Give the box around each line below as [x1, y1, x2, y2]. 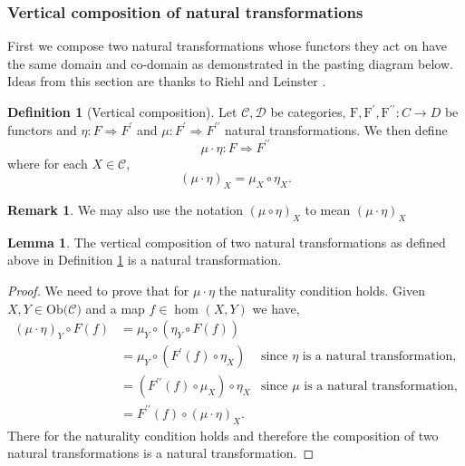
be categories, [270, 102, 346, 121]
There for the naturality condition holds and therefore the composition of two [7, 425, 439, 444]
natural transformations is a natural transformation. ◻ [7, 443, 315, 462]
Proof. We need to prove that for [7, 281, 189, 300]
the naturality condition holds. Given [218, 281, 425, 300]
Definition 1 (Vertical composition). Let [7, 102, 237, 121]
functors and [7, 120, 77, 139]
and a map [85, 298, 145, 317]
